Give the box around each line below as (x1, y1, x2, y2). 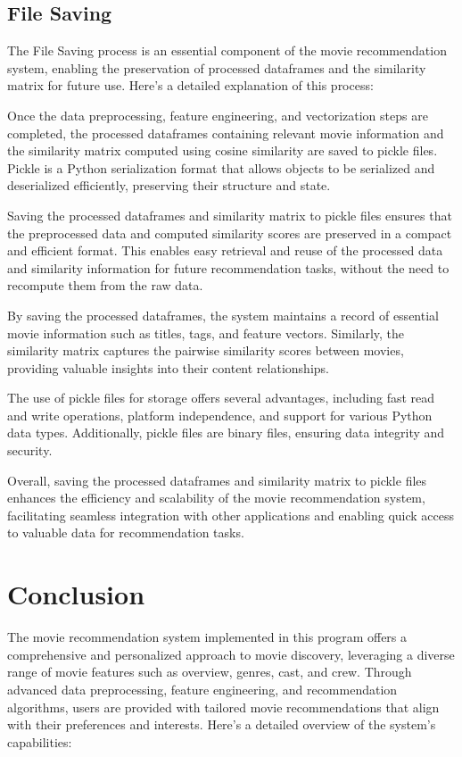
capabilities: (7, 732, 72, 751)
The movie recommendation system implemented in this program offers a (7, 628, 408, 646)
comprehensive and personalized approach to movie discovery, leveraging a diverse (7, 645, 455, 663)
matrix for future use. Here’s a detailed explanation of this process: (7, 76, 374, 95)
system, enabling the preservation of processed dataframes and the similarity (7, 58, 426, 77)
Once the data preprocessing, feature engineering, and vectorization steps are (7, 105, 428, 124)
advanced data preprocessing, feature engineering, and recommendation (7, 679, 398, 698)
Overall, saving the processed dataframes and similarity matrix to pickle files (7, 470, 427, 489)
